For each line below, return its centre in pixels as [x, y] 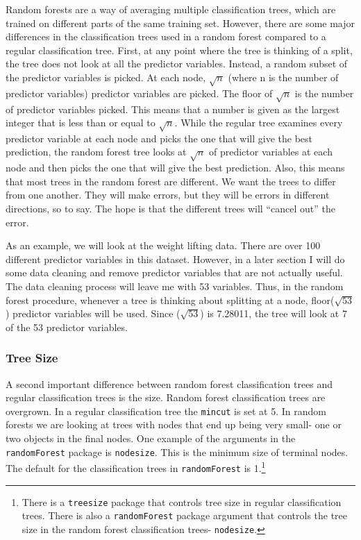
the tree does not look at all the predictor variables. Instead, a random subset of [177, 64]
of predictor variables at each [271, 152]
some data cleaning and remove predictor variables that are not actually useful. [174, 272]
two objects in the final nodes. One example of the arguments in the [151, 438]
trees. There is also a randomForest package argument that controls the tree [185, 515]
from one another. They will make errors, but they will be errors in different [168, 195]
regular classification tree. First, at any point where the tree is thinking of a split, [179, 50]
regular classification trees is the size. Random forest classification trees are [166, 397]
